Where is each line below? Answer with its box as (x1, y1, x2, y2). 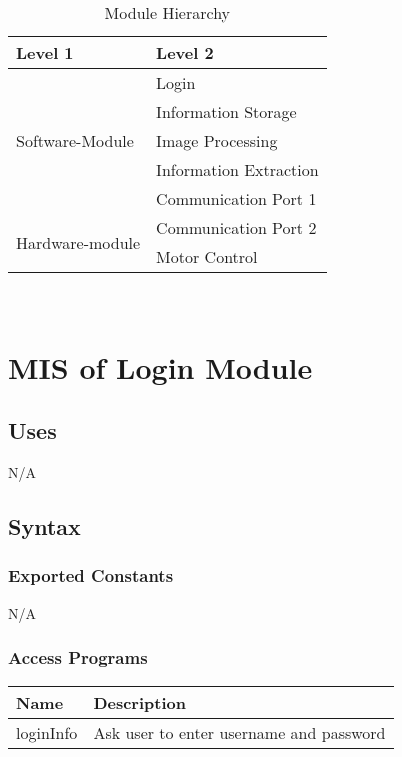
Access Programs (8, 645, 148, 670)
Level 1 (16, 41, 74, 64)
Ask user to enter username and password (93, 720, 386, 744)
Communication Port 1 (156, 187, 317, 210)
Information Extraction (156, 158, 319, 181)
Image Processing (156, 129, 278, 152)
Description (93, 690, 186, 714)
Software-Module (16, 129, 134, 152)
